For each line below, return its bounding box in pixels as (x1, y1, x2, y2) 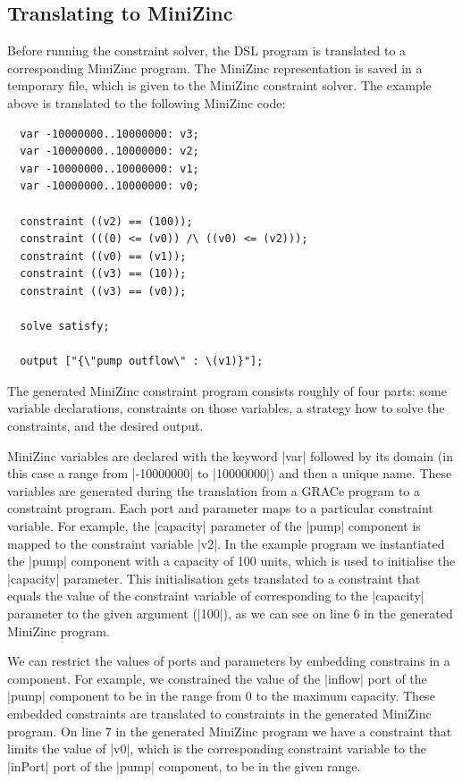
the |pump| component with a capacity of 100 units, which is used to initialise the (7, 551, 456, 570)
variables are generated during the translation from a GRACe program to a (7, 481, 420, 500)
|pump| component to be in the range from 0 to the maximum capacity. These (7, 686, 435, 705)
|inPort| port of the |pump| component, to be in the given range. (7, 756, 361, 775)
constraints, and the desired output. (7, 416, 204, 435)
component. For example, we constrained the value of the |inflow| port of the (7, 668, 427, 687)
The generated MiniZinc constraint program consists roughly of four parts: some (7, 381, 447, 399)
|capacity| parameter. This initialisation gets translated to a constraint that (7, 568, 421, 587)
